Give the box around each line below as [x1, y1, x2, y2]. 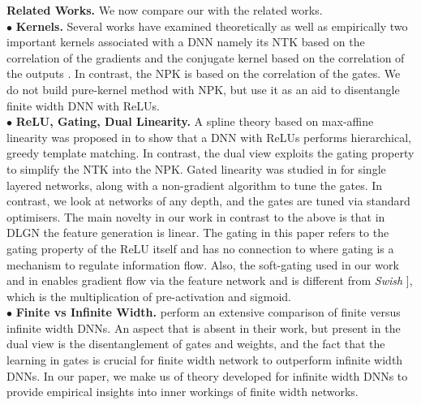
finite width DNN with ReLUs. [6, 97, 160, 114]
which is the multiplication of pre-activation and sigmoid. [6, 287, 291, 304]
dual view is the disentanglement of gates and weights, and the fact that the [6, 335, 385, 352]
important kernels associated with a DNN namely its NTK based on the [6, 33, 365, 50]
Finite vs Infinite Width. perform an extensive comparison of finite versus [15, 304, 401, 321]
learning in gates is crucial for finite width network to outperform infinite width [6, 351, 403, 368]
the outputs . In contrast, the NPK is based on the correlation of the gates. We [6, 65, 401, 82]
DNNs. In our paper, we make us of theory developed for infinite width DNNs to [6, 367, 408, 384]
